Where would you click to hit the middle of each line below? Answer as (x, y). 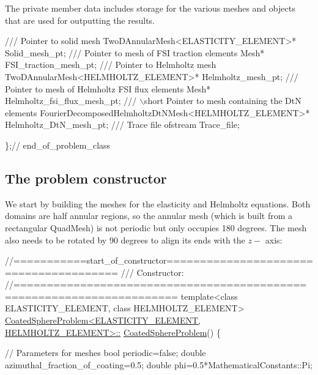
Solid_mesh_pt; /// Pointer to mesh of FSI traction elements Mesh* (135, 52)
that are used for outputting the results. (80, 20)
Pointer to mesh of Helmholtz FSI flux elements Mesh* (108, 88)
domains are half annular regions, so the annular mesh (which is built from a (149, 216)
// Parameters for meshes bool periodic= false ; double (105, 353)
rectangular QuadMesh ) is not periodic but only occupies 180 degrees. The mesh (156, 227)
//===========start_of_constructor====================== (159, 260)
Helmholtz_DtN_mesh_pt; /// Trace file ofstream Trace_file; (122, 124)
